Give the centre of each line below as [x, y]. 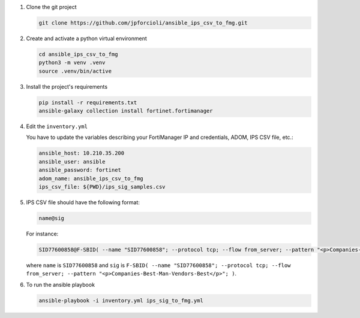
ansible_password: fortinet [80, 170]
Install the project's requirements [67, 86]
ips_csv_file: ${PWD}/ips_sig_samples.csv [102, 187]
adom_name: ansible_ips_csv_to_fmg [91, 178]
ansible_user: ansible [72, 161]
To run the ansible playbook [61, 284]
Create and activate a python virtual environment [86, 38]
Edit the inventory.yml [57, 126]
